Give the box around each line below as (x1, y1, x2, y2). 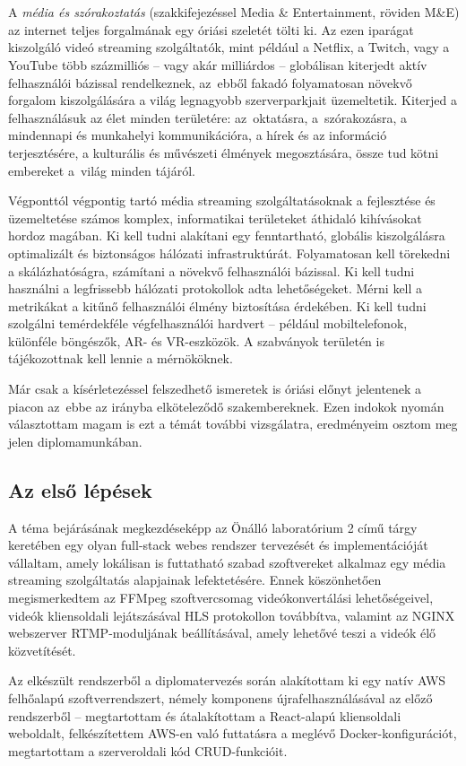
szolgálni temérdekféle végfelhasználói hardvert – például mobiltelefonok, (8, 314, 408, 333)
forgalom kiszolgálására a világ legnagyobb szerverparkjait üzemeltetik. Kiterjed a (8, 91, 457, 109)
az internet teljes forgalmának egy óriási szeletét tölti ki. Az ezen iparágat (8, 20, 414, 39)
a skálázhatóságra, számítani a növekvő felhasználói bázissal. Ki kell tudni (8, 261, 415, 280)
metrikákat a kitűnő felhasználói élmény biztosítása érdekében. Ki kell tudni (8, 296, 427, 315)
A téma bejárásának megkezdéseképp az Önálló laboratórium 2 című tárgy (8, 518, 418, 536)
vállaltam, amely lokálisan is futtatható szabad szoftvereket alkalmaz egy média (8, 553, 446, 571)
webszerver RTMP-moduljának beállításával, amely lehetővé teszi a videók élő (8, 623, 436, 642)
